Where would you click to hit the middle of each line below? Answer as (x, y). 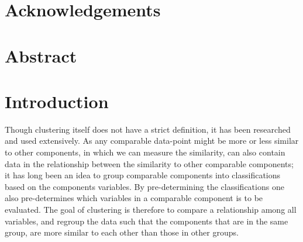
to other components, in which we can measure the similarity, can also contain (145, 152)
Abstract (41, 55)
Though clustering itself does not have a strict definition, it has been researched (148, 129)
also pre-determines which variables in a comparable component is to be (134, 198)
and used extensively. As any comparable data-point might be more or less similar (152, 141)
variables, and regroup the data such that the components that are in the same (147, 221)
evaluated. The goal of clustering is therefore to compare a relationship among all (151, 210)
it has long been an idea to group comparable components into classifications (143, 175)
